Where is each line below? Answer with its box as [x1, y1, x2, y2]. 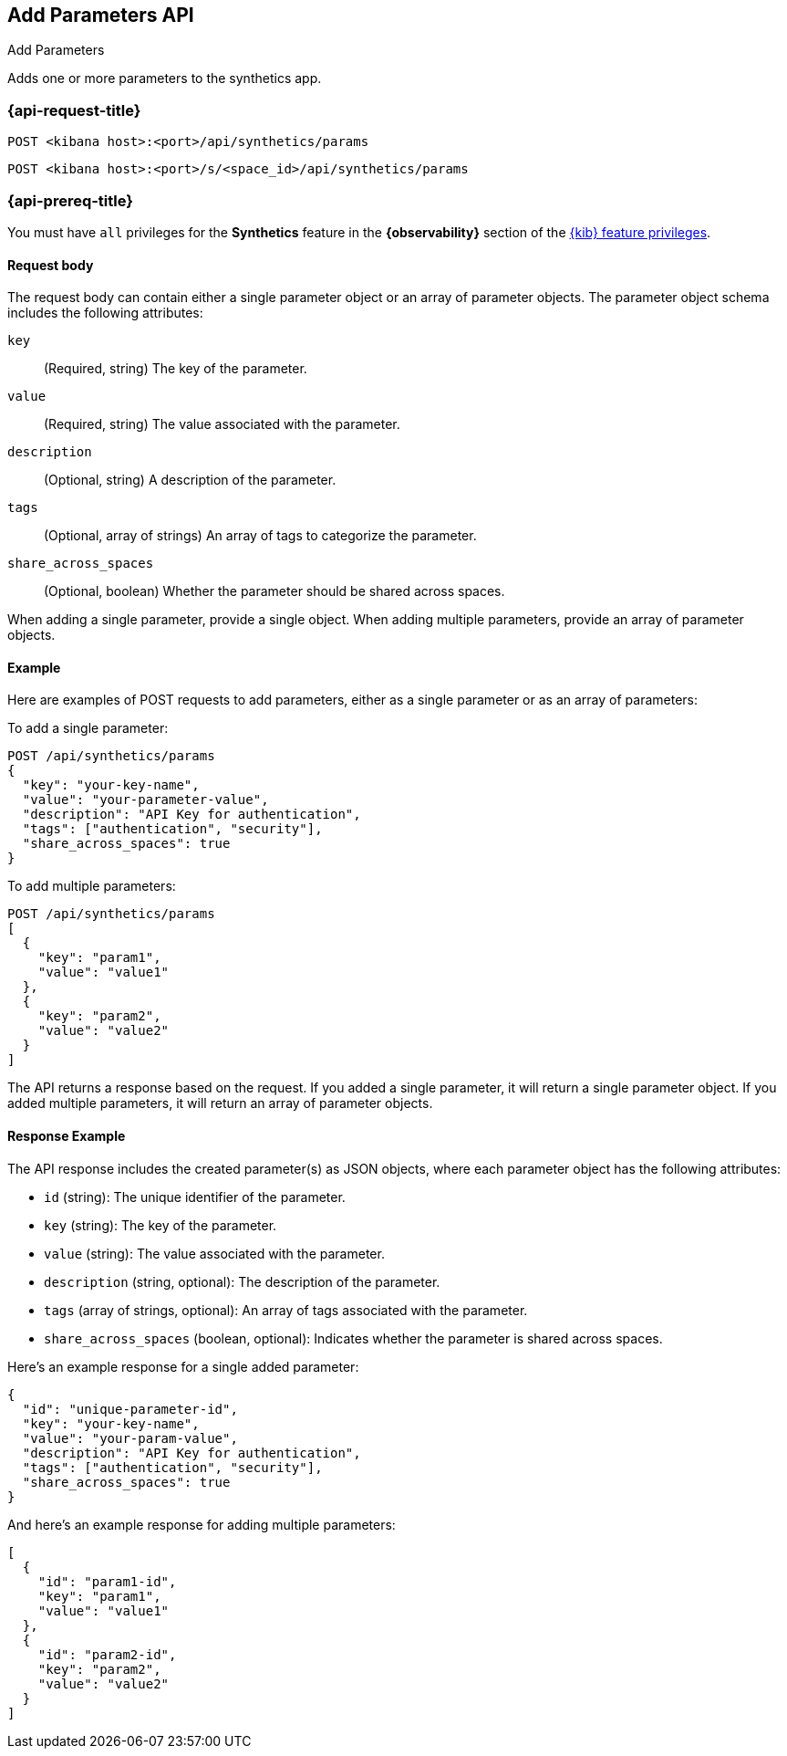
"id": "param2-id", [37, 1646, 177, 1662]
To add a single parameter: [7, 720, 169, 737]
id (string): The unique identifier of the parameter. [44, 1188, 346, 1205]
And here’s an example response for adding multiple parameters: [7, 1516, 396, 1532]
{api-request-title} [7, 100, 141, 120]
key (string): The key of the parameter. [44, 1217, 277, 1233]
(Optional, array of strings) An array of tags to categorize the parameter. [44, 528, 477, 544]
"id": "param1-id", [37, 1573, 177, 1589]
